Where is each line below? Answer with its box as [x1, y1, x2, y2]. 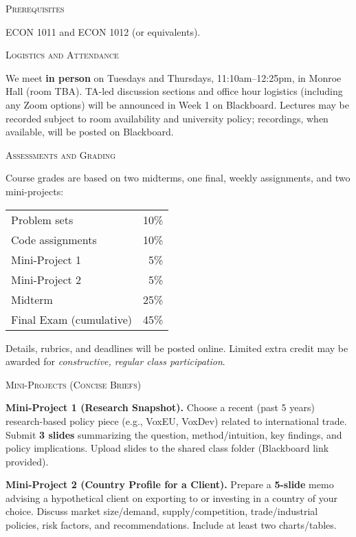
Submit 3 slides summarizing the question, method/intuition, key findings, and [5, 427, 342, 441]
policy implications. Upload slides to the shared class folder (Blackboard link [5, 441, 329, 455]
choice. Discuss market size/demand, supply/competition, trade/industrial [5, 504, 318, 518]
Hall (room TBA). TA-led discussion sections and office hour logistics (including [5, 84, 343, 98]
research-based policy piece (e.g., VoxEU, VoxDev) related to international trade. [5, 413, 347, 428]
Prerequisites [5, 1, 65, 15]
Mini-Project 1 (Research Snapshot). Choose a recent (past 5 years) [5, 400, 315, 415]
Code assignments [11, 231, 97, 248]
